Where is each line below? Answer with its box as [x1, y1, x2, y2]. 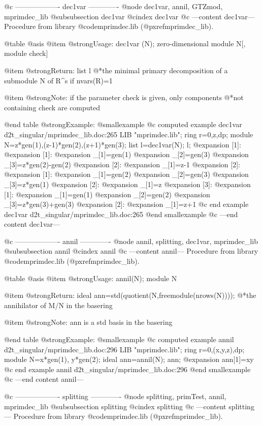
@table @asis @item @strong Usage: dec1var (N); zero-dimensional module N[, [4, 38, 246, 48]
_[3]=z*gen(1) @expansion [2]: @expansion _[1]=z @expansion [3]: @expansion [4, 178, 251, 189]
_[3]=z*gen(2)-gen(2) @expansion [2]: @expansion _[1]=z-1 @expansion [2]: [4, 159, 240, 169]
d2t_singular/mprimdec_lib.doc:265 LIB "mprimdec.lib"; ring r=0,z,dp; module [4, 129, 253, 139]
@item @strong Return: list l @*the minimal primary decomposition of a [4, 65, 228, 75]
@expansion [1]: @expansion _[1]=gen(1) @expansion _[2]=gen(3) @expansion [4, 149, 249, 160]
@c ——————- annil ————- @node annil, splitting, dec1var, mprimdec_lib [4, 235, 258, 246]
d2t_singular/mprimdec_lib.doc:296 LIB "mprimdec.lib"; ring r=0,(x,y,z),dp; [4, 344, 245, 354]
